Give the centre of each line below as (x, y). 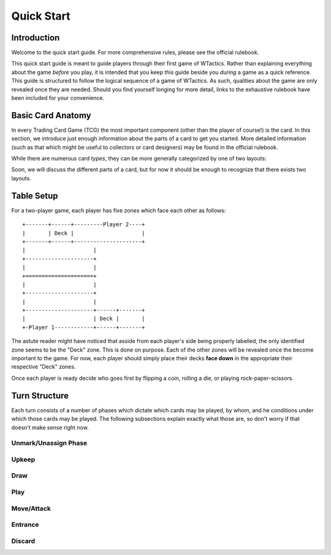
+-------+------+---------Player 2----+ (84, 225)
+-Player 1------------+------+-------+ (84, 327)
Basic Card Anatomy (51, 115)
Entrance (25, 525)
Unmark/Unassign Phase (49, 443)
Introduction (36, 38)
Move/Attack (31, 508)
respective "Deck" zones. (44, 367)
